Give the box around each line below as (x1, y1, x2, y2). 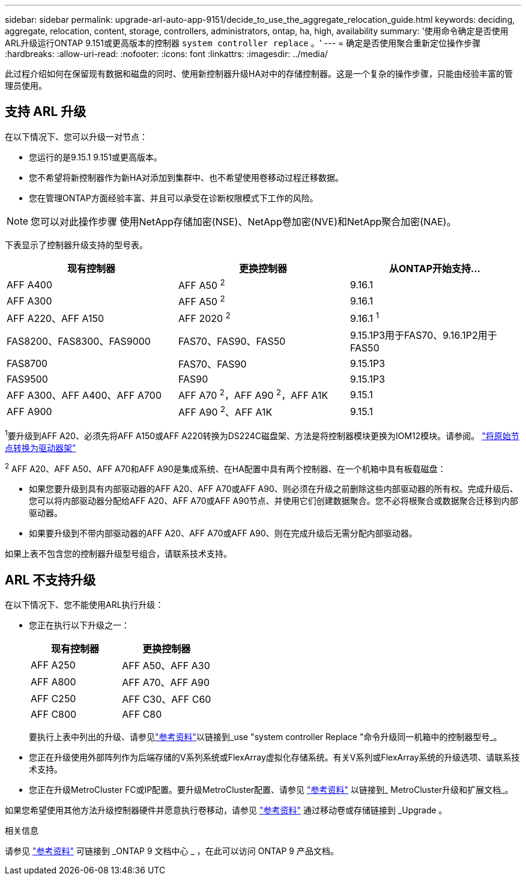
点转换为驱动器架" (5, 442, 76, 453)
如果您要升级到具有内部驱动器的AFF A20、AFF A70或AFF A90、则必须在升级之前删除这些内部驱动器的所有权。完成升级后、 (29, 484, 518, 494)
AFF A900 (7, 405, 52, 417)
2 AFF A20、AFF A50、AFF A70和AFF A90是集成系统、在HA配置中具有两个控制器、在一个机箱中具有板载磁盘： (5, 461, 446, 474)
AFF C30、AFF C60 (122, 693, 211, 706)
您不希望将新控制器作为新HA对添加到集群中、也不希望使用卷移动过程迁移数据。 (29, 172, 344, 183)
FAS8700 (7, 357, 48, 369)
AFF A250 (31, 659, 76, 672)
